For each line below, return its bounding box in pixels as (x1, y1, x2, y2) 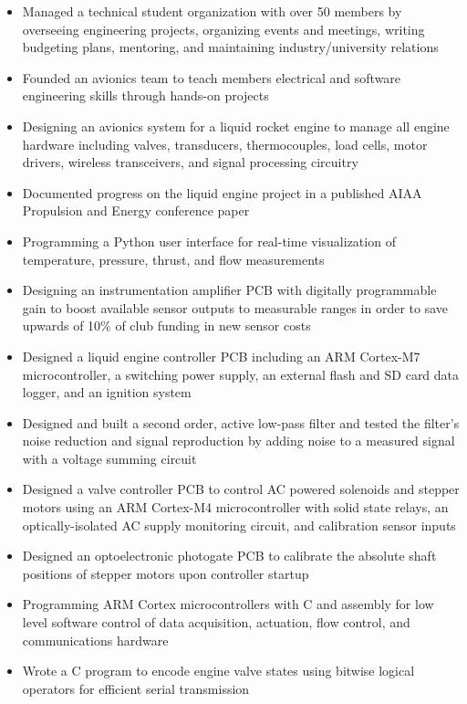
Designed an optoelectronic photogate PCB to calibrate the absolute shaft (22, 546, 437, 565)
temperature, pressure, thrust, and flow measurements (22, 249, 325, 268)
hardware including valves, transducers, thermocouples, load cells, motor (22, 134, 428, 153)
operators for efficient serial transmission (22, 678, 250, 698)
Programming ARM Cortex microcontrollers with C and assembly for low (22, 594, 434, 614)
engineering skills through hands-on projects (22, 86, 269, 105)
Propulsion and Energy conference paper (22, 201, 250, 220)
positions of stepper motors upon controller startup (22, 563, 309, 583)
